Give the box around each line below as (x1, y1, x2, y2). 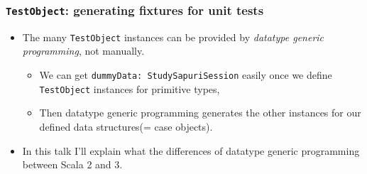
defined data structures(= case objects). (39, 119, 213, 134)
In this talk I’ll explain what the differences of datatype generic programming (22, 143, 360, 158)
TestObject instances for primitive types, (39, 81, 220, 96)
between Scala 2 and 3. (22, 157, 123, 172)
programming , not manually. (22, 43, 145, 58)
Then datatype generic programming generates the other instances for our (39, 105, 361, 120)
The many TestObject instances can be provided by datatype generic (22, 29, 324, 44)
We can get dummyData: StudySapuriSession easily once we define (39, 67, 332, 82)
